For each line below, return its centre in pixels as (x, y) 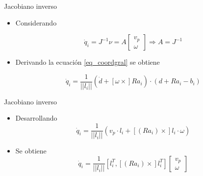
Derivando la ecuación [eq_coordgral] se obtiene (88, 62)
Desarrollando (36, 118)
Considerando (36, 22)
